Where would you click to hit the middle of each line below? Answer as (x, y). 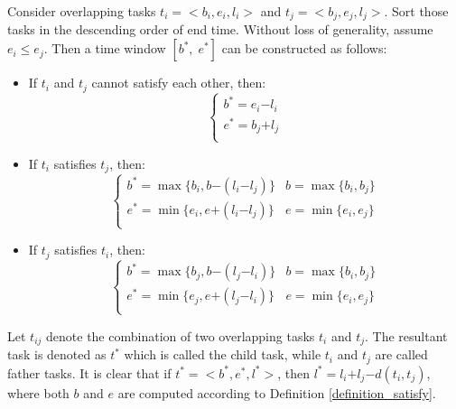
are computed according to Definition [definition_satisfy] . (277, 392)
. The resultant (406, 335)
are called (401, 354)
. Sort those (416, 11)
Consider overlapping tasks (82, 11)
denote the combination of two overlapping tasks (181, 335)
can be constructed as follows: (304, 48)
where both (38, 392)
